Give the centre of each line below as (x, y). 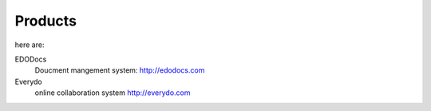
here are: (30, 45)
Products (46, 21)
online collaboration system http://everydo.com (113, 93)
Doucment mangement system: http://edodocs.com (120, 70)
